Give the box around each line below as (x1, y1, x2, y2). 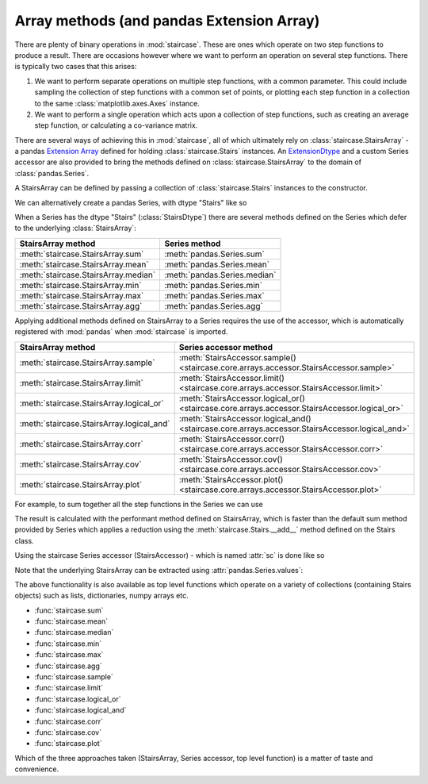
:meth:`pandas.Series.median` (164, 269, 277, 280)
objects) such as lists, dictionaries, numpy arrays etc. (14, 591, 189, 601)
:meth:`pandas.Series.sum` (164, 248, 265, 259)
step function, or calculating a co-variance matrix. (34, 121, 198, 130)
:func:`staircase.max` (34, 650, 104, 659)
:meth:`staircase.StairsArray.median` (19, 269, 156, 280)
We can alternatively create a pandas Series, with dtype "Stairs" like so (14, 198, 247, 207)
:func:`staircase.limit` (34, 683, 103, 693)
